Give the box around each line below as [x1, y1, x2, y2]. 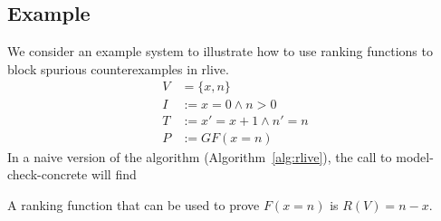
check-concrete [7, 165, 88, 184]
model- [396, 147, 434, 166]
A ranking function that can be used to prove [7, 195, 260, 214]
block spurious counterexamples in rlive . [7, 59, 229, 78]
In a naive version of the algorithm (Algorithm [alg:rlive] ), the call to [7, 147, 392, 166]
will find [91, 165, 137, 184]
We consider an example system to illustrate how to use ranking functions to [7, 42, 433, 61]
